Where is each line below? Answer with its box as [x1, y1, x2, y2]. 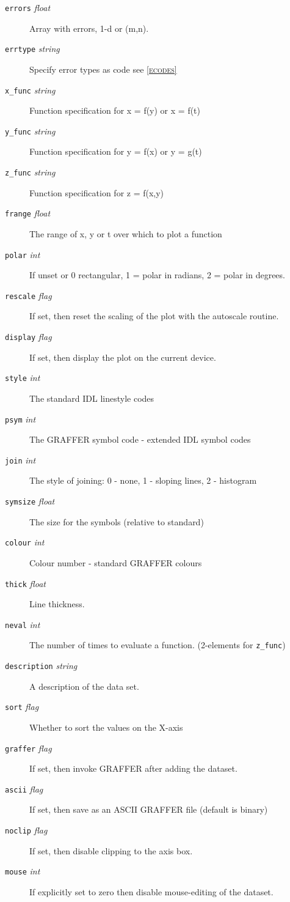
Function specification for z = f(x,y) [29, 186, 164, 199]
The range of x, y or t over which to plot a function [29, 227, 222, 240]
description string [5, 659, 78, 672]
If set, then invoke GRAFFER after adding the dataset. [29, 762, 237, 775]
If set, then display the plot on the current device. [29, 350, 216, 363]
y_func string [5, 124, 56, 137]
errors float [5, 1, 51, 13]
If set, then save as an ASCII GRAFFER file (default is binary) [29, 803, 268, 816]
